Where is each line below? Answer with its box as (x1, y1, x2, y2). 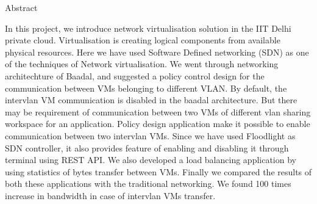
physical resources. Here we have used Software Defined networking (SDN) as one (5, 45, 309, 58)
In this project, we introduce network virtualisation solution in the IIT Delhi (5, 21, 291, 34)
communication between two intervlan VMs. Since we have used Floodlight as (5, 129, 296, 142)
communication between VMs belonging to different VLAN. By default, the (5, 81, 287, 94)
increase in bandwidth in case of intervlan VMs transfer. (5, 189, 216, 202)
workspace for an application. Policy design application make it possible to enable (5, 117, 310, 130)
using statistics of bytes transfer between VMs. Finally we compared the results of (5, 165, 312, 178)
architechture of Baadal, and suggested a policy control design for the (5, 69, 265, 82)
